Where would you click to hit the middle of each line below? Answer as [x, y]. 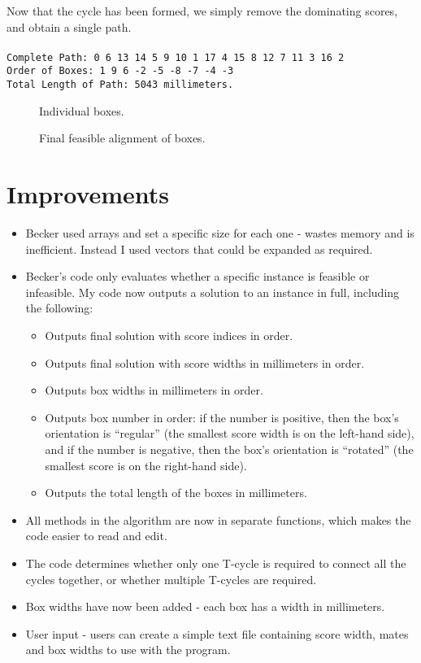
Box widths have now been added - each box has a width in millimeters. [205, 606]
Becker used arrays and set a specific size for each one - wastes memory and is [220, 233]
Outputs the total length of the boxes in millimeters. [176, 493]
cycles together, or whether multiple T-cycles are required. [171, 579]
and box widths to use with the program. [128, 650]
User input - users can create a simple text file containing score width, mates [217, 633]
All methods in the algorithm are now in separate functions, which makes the [218, 519]
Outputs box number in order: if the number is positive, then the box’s [222, 417]
